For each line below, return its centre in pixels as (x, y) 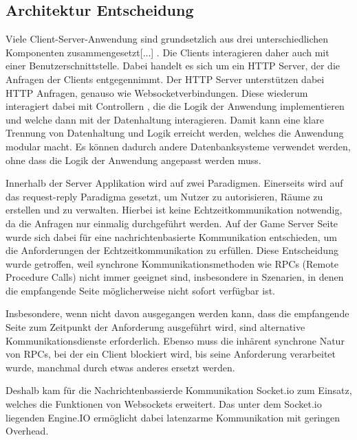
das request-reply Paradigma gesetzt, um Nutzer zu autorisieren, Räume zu (164, 196)
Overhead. (27, 431)
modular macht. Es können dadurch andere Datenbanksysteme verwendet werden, (178, 146)
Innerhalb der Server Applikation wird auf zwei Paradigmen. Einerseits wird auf (174, 183)
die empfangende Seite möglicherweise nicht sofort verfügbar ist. (140, 290)
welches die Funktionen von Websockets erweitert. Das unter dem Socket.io (164, 404)
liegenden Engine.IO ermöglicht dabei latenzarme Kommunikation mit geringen (173, 417)
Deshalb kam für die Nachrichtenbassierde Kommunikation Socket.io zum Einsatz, (179, 390)
